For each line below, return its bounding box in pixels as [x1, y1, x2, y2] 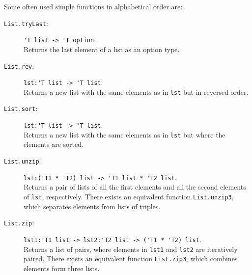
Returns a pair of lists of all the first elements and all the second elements [24, 182, 246, 192]
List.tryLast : [4, 18, 48, 28]
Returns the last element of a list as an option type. [24, 44, 180, 54]
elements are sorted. [24, 139, 84, 149]
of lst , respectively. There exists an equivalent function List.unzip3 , [24, 191, 234, 201]
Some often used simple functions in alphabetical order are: [4, 1, 183, 11]
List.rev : [4, 60, 34, 71]
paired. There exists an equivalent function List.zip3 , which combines [24, 253, 238, 264]
